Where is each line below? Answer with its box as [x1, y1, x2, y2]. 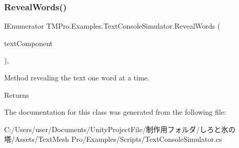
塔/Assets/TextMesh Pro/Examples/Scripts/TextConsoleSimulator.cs [4, 134, 222, 144]
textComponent [4, 37, 53, 48]
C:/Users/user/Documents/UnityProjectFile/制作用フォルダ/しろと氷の [4, 123, 235, 134]
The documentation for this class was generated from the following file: [4, 107, 226, 117]
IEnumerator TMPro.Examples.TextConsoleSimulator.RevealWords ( [4, 20, 221, 31]
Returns [4, 89, 29, 100]
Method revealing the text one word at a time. [4, 72, 150, 82]
